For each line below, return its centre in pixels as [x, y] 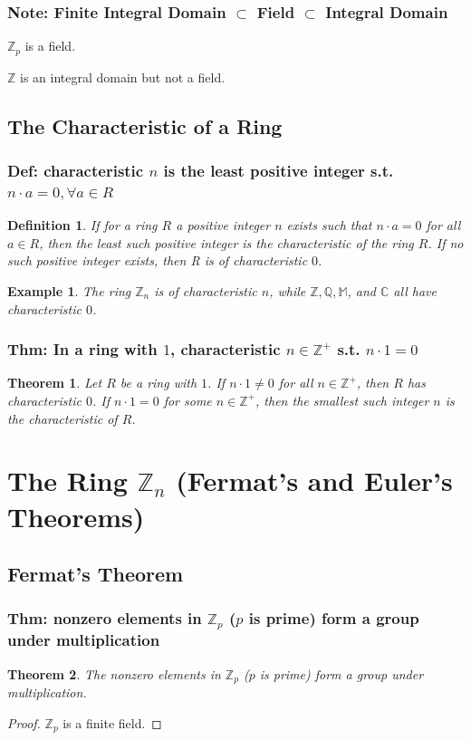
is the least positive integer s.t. [279, 170]
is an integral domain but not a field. [123, 77]
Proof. [24, 722]
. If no [446, 242]
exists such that [329, 225]
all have [415, 290]
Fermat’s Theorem [96, 574]
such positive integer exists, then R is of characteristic [158, 260]
